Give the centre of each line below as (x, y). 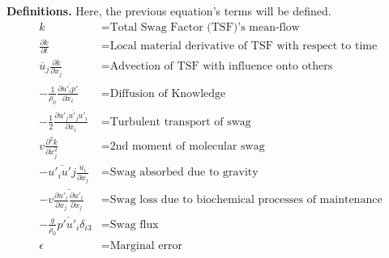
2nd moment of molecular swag (187, 146)
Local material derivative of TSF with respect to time (244, 47)
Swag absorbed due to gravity (184, 173)
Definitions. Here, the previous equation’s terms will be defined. (169, 11)
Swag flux (134, 224)
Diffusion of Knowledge (168, 93)
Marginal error (146, 245)
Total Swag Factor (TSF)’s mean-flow (205, 27)
